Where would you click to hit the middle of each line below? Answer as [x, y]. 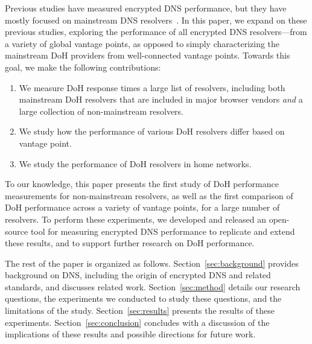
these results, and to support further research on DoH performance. [130, 243]
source [17, 231]
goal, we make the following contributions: [83, 67]
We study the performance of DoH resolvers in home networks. [135, 163]
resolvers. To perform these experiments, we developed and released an [136, 219]
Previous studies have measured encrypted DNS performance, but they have [146, 8]
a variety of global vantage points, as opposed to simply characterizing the [142, 43]
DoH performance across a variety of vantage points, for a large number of [142, 207]
